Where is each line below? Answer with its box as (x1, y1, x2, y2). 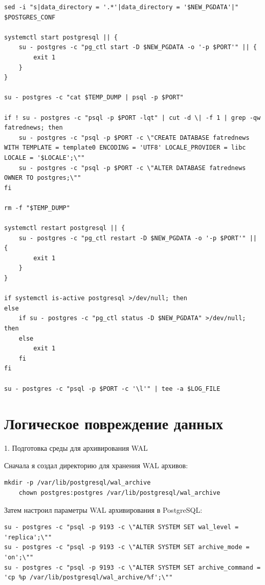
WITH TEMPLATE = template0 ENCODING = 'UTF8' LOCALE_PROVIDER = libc (4, 144, 246, 152)
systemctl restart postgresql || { (4, 224, 125, 232)
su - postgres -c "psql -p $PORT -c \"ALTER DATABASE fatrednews (18, 164, 246, 172)
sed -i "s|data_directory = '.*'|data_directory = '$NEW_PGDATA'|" (4, 4, 239, 11)
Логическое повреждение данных (4, 413, 224, 434)
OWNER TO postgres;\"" (4, 174, 81, 182)
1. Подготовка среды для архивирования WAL (4, 443, 148, 453)
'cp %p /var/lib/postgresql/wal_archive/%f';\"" (4, 574, 173, 581)
